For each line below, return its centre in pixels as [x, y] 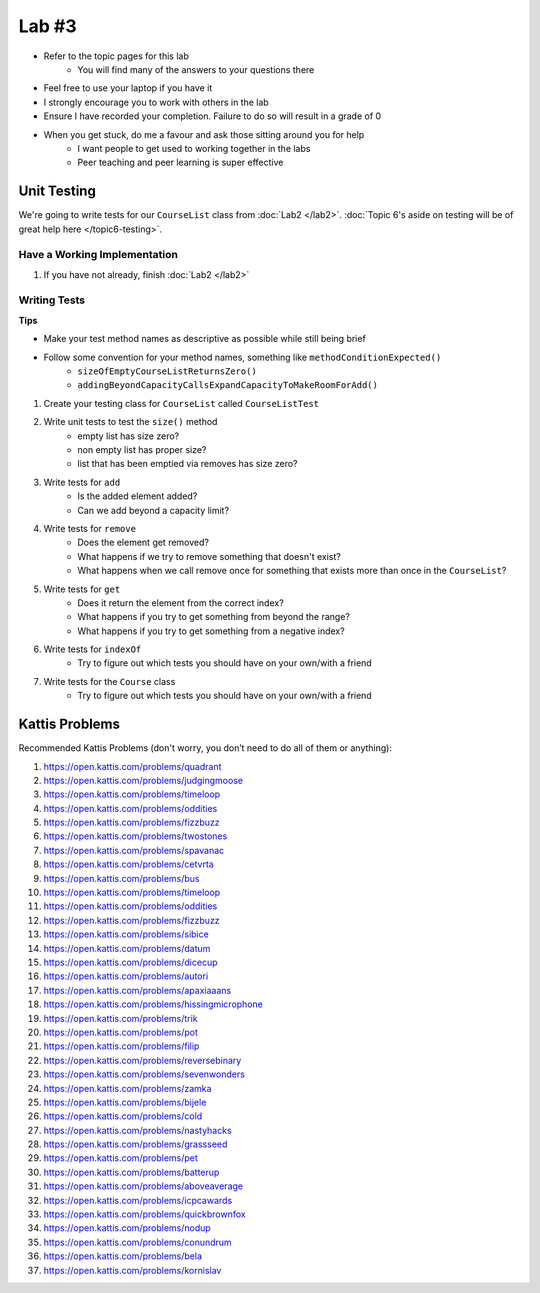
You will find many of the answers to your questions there [196, 69]
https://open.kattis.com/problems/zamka [127, 1088]
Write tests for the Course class [109, 681]
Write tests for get [82, 589]
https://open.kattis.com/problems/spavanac [134, 850]
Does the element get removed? [143, 542]
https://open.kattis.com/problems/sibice [126, 934]
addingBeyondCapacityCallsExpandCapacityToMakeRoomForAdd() [228, 385]
